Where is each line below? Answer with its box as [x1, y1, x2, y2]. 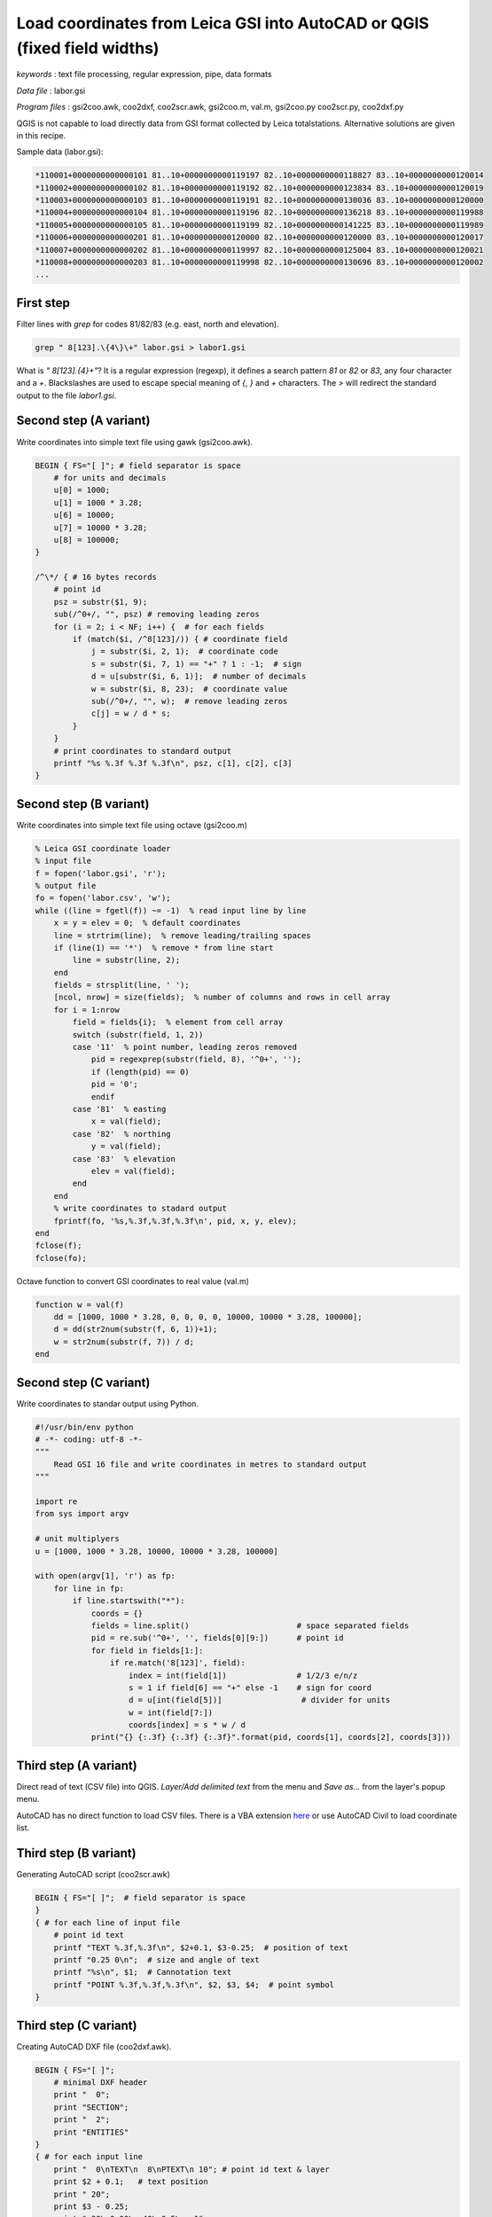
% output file [35, 881, 97, 890]
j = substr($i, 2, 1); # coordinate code [90, 646, 278, 656]
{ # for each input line [35, 2151, 144, 2162]
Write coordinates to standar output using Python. [16, 1398, 199, 1409]
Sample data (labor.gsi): [16, 146, 104, 157]
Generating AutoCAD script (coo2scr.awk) [16, 1869, 170, 1880]
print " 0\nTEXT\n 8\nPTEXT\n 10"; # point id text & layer [53, 2164, 330, 2174]
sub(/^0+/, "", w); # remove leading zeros [90, 696, 288, 706]
